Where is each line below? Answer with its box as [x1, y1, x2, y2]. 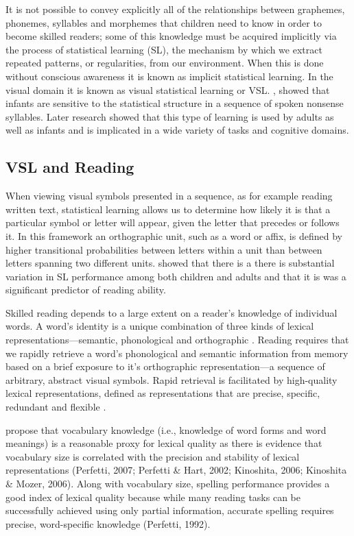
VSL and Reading [5, 156, 134, 178]
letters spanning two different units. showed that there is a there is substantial [5, 256, 335, 270]
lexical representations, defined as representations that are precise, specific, [5, 386, 320, 400]
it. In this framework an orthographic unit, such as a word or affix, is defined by [5, 228, 342, 243]
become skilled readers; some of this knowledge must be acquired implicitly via [5, 29, 337, 43]
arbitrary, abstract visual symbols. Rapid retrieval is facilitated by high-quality [5, 372, 338, 387]
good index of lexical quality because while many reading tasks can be [5, 489, 300, 504]
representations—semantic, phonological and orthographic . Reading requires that [5, 332, 349, 347]
